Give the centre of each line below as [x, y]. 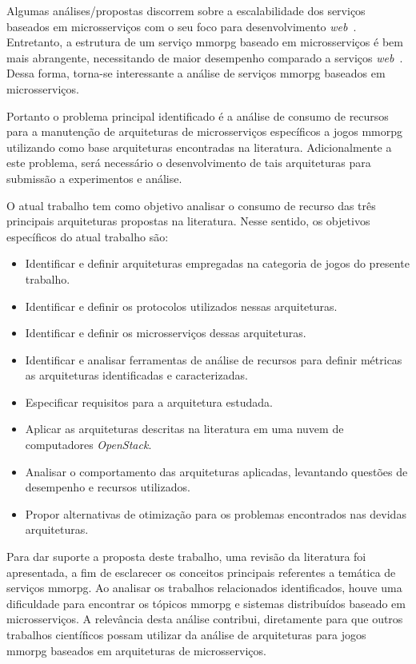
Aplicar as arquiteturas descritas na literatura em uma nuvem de [184, 429]
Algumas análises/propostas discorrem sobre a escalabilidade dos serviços [186, 10]
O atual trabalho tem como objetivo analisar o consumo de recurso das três [191, 205]
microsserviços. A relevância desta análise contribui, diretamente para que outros [205, 619]
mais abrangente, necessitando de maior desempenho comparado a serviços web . [205, 57]
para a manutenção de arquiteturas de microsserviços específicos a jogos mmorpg [205, 131]
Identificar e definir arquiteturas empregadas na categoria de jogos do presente [217, 263]
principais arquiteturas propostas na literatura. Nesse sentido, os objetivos [188, 221]
